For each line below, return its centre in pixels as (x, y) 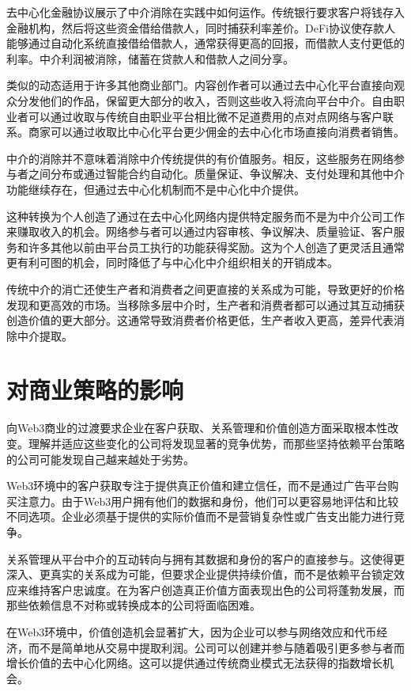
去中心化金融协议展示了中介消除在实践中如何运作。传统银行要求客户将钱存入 (205, 12)
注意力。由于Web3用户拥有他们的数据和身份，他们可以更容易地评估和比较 (208, 501)
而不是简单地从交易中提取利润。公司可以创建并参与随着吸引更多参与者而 (216, 647)
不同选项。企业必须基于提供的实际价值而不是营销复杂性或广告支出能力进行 (200, 516)
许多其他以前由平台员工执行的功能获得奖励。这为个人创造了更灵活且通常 (216, 247)
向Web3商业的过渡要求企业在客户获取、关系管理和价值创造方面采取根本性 (197, 428)
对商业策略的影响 (95, 390)
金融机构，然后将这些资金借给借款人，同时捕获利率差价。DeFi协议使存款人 (201, 27)
